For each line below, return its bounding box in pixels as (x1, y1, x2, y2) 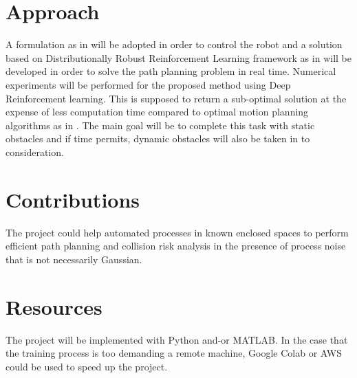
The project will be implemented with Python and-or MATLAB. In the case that (6, 332, 348, 346)
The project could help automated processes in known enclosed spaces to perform (6, 225, 349, 239)
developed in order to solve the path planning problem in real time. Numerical (6, 64, 336, 78)
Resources (6, 292, 102, 320)
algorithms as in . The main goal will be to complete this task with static (6, 118, 315, 132)
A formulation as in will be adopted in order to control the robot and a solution (6, 37, 343, 52)
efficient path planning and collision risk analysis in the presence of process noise (6, 238, 346, 253)
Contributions (6, 185, 140, 213)
